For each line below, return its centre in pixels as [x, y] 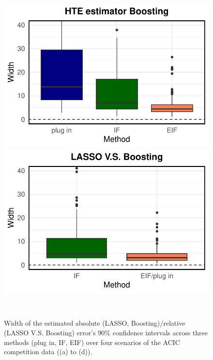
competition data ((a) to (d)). [48, 352]
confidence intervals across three [160, 332]
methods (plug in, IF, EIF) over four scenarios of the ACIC [92, 342]
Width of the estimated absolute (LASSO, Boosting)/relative [95, 323]
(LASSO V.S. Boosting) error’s [50, 332]
